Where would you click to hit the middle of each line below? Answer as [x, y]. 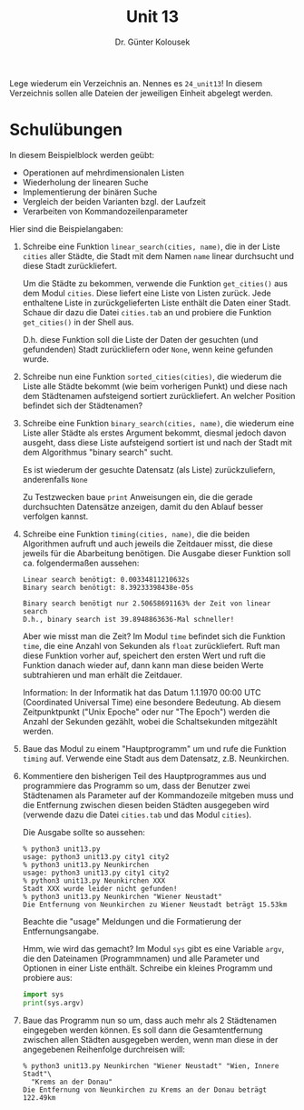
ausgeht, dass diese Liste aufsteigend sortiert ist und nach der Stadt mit [157, 442]
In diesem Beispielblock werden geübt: [82, 155]
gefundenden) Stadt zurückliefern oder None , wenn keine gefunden [148, 349]
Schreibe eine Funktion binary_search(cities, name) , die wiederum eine [158, 423]
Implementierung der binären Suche [90, 192]
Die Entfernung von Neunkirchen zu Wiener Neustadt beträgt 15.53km [155, 905]
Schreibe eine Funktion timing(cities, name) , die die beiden [136, 534]
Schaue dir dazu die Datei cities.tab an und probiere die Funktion [147, 312]
